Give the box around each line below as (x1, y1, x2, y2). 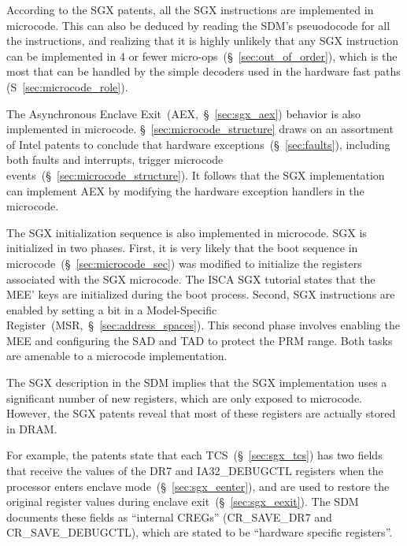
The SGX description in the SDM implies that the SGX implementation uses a (6, 374, 387, 391)
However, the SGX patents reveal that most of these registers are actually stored (6, 405, 396, 422)
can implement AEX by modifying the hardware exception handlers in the (6, 182, 364, 199)
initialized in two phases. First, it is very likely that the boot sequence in (6, 240, 358, 256)
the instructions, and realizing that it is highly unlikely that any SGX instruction (6, 32, 398, 49)
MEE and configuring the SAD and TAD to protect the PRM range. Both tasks (6, 332, 393, 348)
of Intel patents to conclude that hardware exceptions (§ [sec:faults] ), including (6, 136, 390, 152)
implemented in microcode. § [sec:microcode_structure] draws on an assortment (6, 121, 394, 137)
